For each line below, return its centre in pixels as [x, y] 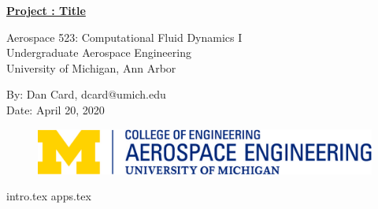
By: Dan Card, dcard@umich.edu [86, 94]
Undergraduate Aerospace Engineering [99, 52]
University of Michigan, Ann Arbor [91, 67]
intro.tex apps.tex [49, 196]
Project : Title [46, 10]
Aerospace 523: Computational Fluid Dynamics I [124, 37]
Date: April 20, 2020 [56, 109]
